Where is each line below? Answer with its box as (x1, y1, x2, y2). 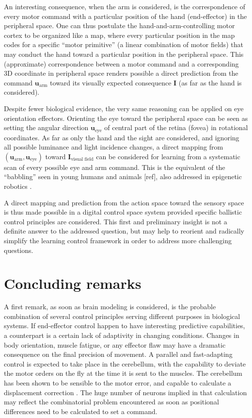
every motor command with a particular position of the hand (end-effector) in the (4, 11, 247, 21)
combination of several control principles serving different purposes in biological (4, 311, 240, 321)
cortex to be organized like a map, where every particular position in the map (4, 30, 235, 40)
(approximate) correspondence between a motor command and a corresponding (4, 58, 239, 68)
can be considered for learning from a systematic (96, 151, 240, 161)
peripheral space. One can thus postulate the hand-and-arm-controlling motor (4, 20, 235, 31)
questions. (4, 245, 33, 255)
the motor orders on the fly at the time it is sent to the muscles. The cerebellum (4, 368, 243, 378)
